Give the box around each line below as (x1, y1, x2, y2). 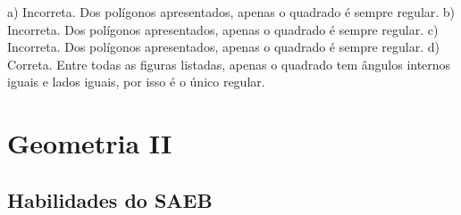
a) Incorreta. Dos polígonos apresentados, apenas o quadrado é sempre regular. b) (7, 3, 456, 21)
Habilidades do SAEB (7, 186, 213, 213)
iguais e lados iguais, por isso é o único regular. (7, 72, 265, 91)
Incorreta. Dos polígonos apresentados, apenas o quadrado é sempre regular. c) (7, 20, 439, 38)
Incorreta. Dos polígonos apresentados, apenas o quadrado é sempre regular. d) (7, 37, 440, 56)
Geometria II (7, 125, 172, 161)
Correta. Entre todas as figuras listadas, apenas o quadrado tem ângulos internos (7, 54, 451, 73)
